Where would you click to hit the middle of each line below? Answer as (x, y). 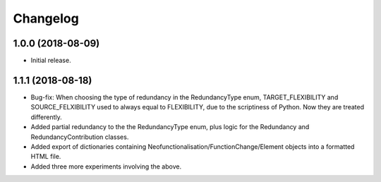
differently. (47, 117)
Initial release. (51, 61)
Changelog (46, 18)
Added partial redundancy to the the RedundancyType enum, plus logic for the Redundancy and (170, 127)
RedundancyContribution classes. (80, 137)
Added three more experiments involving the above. (106, 166)
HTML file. (46, 157)
